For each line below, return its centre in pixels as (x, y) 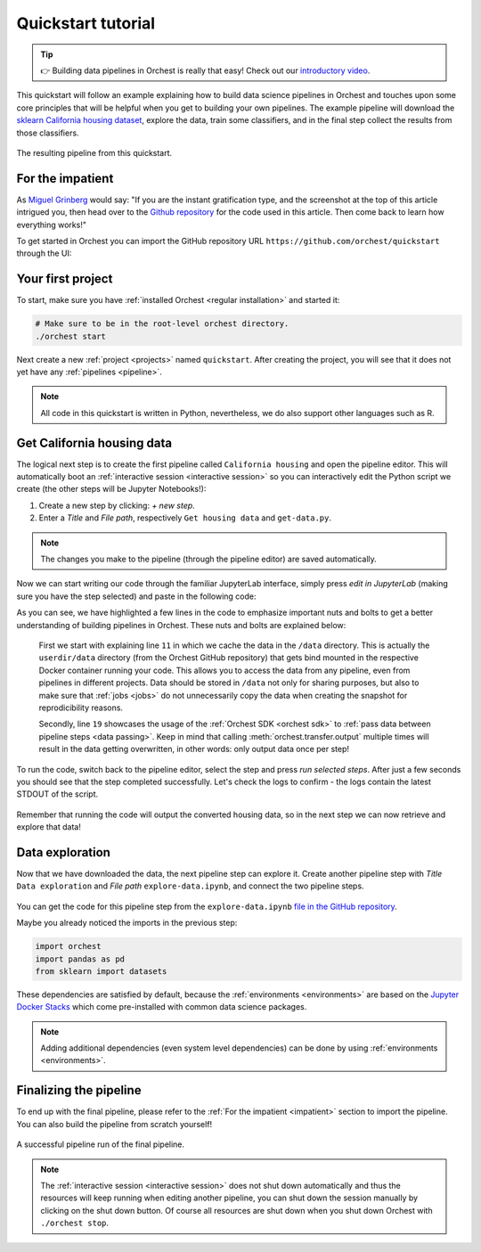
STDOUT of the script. (57, 794)
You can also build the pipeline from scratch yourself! (114, 1124)
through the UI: (44, 253)
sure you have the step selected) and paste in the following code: (137, 596)
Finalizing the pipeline (79, 1090)
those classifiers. (48, 133)
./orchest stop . (75, 1223)
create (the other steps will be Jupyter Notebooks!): (111, 489)
